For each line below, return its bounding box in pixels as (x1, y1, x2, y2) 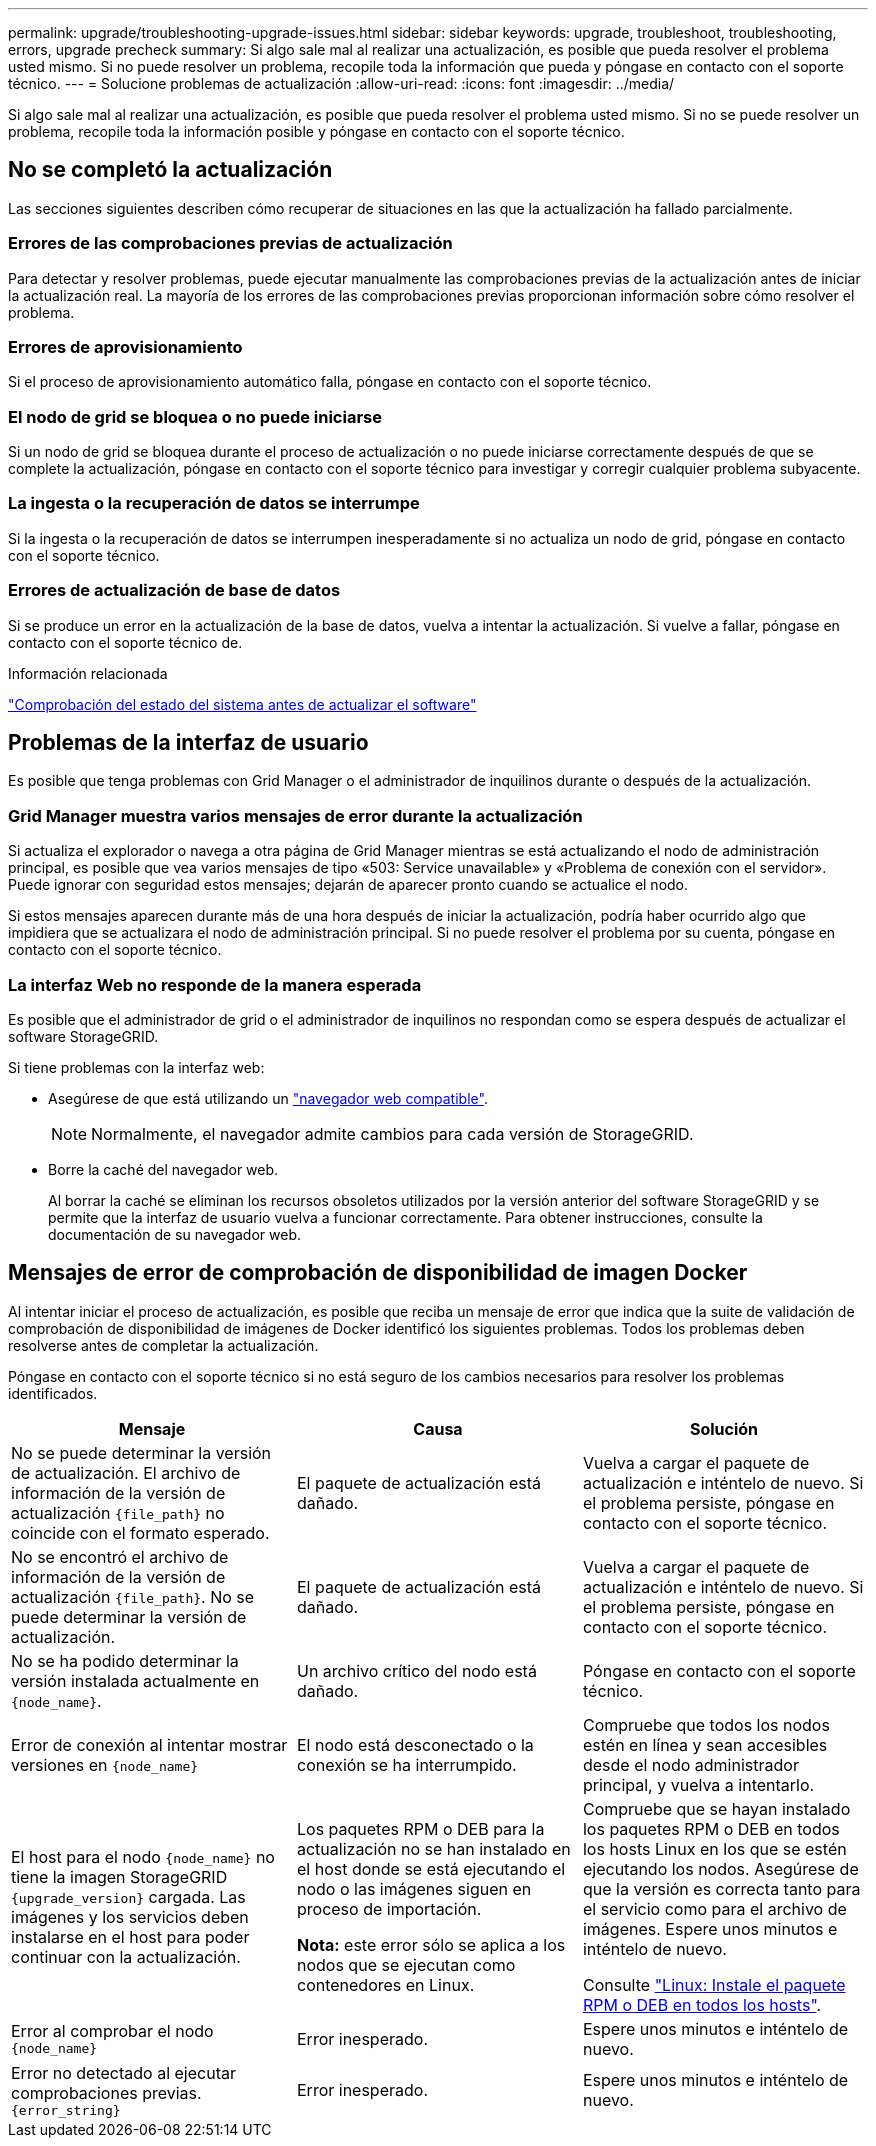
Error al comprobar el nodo (11, 2021, 214, 2042)
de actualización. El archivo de (11, 1462, 241, 1483)
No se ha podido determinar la (11, 1650, 239, 1671)
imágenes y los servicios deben (11, 1906, 249, 1927)
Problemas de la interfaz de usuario (8, 730, 369, 756)
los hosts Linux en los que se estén (582, 1838, 847, 1859)
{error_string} (11, 2102, 121, 2118)
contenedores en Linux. (296, 1974, 475, 1995)
